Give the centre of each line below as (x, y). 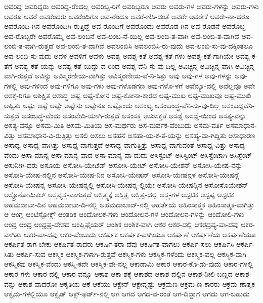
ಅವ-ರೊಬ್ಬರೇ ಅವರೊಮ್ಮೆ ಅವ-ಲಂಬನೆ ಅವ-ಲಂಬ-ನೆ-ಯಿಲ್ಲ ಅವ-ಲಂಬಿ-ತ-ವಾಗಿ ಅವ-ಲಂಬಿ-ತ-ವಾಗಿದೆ (122, 36)
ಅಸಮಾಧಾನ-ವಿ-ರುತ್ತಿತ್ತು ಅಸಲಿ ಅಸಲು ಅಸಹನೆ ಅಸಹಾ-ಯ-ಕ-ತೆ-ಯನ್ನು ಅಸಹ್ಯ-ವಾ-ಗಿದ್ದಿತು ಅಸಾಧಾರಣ (136, 135)
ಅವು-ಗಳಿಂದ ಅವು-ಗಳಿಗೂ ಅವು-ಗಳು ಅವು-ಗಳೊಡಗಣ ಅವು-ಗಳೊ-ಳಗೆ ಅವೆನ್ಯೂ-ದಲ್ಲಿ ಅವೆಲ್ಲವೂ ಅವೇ (137, 85)
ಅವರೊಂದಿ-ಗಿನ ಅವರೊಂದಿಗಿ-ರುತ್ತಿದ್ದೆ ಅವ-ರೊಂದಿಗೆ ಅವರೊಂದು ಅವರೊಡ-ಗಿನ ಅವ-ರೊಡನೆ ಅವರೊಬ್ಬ (125, 26)
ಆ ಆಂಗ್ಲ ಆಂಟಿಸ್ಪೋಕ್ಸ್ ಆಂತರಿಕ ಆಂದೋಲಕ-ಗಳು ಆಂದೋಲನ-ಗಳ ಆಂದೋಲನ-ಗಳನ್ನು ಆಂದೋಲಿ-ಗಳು (124, 214)
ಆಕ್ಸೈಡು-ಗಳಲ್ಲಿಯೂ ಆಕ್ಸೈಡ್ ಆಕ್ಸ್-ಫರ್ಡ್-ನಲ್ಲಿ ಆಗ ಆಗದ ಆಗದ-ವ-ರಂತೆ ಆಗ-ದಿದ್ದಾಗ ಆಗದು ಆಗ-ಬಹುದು (127, 294)
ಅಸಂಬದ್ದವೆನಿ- (238, 105)
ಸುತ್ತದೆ (12, 115)
